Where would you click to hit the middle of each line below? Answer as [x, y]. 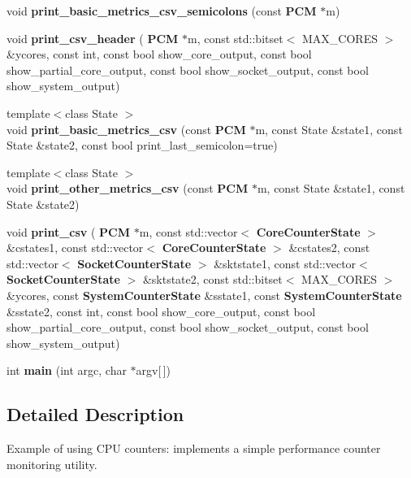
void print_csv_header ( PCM [93, 38]
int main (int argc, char [67, 370]
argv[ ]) [154, 370]
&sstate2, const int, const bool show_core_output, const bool [161, 311]
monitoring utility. [52, 464]
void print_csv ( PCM [69, 231]
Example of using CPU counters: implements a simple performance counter [194, 448]
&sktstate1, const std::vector [285, 263]
